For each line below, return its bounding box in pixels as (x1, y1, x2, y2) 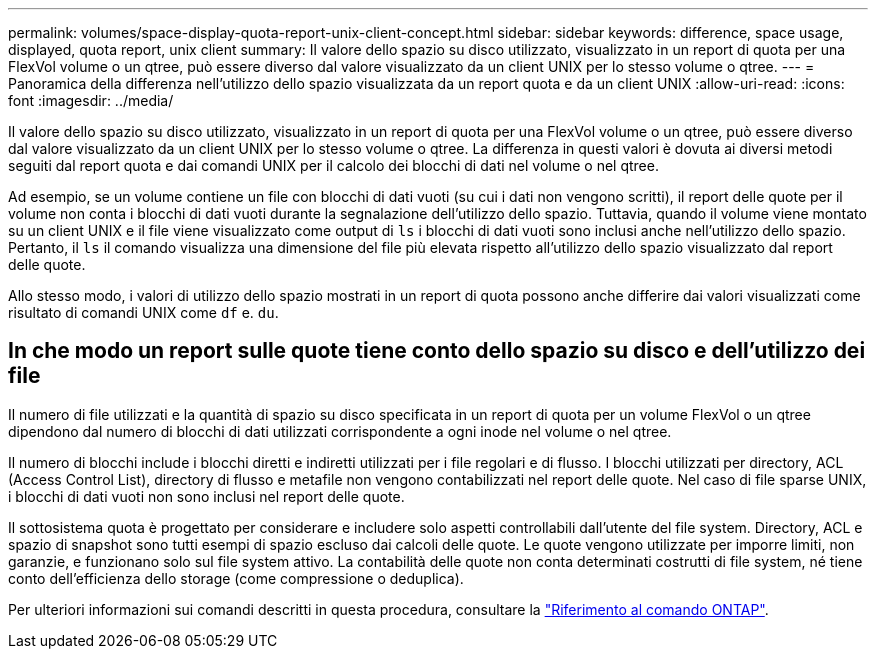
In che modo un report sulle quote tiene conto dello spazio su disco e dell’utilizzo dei (8, 338, 866, 364)
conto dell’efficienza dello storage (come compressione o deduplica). (8, 569, 464, 587)
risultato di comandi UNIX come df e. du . (8, 304, 279, 321)
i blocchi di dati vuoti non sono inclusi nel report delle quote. (8, 487, 405, 505)
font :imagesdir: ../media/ (8, 92, 174, 109)
